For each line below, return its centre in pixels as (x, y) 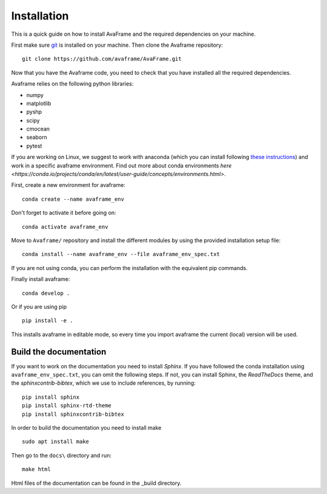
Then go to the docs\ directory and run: (61, 455)
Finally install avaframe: (41, 279)
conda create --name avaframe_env (73, 199)
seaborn (37, 137)
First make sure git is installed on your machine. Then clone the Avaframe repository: (117, 45)
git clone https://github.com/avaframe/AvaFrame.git (102, 59)
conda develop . (46, 293)
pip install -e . (48, 321)
